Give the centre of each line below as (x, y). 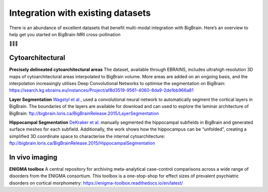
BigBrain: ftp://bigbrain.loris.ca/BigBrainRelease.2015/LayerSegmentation (84, 113)
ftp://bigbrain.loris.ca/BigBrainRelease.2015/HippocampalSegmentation (82, 143)
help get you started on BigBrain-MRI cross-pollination (65, 34)
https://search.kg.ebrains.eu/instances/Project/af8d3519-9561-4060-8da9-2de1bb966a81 (101, 90)
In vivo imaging (33, 157)
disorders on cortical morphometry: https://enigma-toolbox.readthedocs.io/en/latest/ (96, 183)
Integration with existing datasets (80, 13)
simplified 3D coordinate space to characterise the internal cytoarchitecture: (87, 136)
